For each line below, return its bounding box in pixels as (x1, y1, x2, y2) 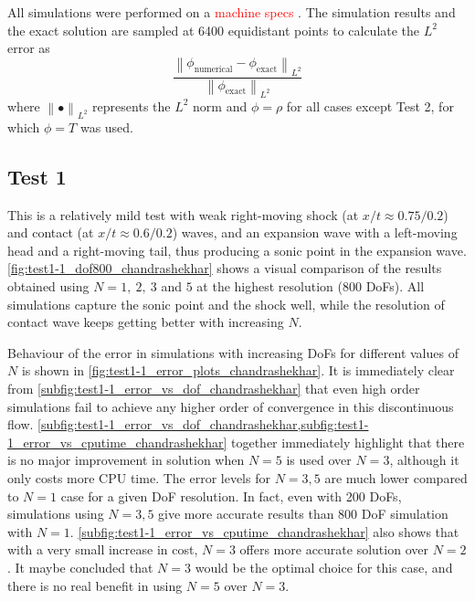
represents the (92, 96, 171, 115)
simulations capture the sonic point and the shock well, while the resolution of (7, 294, 445, 313)
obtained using (7, 277, 90, 296)
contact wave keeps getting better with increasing (7, 312, 284, 332)
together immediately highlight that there (230, 432, 465, 451)
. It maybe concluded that (7, 557, 153, 576)
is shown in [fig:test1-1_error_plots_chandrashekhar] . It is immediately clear (21, 361, 455, 380)
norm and (193, 96, 248, 115)
